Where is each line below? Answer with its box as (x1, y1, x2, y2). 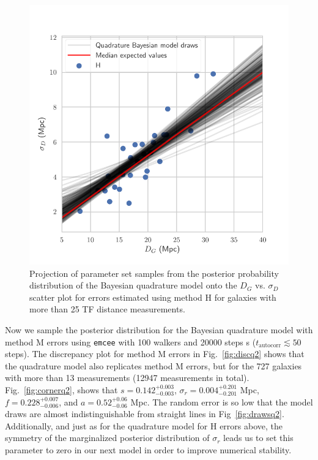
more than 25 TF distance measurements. (29, 303, 185, 315)
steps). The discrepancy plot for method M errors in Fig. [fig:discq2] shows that (5, 347, 305, 360)
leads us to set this (223, 431, 294, 444)
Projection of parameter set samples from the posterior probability (29, 266, 279, 279)
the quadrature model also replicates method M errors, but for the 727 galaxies (5, 359, 302, 372)
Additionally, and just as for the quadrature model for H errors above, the (5, 419, 283, 432)
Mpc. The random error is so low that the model (130, 395, 313, 408)
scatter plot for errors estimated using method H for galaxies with (29, 290, 276, 303)
